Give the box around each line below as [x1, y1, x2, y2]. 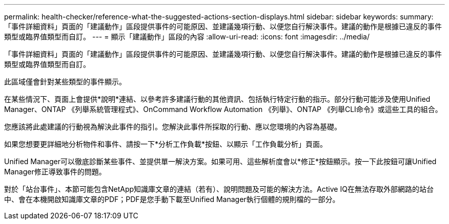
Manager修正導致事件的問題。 [4, 167, 106, 176]
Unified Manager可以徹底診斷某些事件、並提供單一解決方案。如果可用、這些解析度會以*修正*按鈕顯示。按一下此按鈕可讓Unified [4, 157, 437, 166]
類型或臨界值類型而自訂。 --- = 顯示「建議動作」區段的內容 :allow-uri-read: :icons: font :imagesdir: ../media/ [4, 32, 370, 41]
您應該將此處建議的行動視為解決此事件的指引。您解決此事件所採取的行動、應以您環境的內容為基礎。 [4, 122, 341, 131]
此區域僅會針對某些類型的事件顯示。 [4, 77, 126, 86]
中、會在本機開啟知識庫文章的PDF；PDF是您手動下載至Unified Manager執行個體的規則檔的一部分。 [4, 195, 340, 204]
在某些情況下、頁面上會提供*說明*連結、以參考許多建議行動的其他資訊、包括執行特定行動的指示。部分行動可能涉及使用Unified [4, 95, 431, 103]
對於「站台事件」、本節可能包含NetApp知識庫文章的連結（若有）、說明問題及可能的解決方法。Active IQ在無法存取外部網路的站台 [4, 185, 434, 193]
